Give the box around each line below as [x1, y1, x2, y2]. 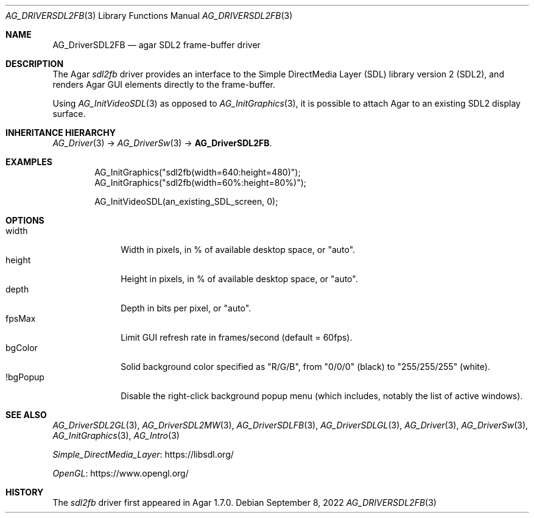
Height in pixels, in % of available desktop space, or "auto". [121, 274, 358, 284]
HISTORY [5, 487, 44, 497]
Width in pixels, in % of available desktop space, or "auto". [121, 244, 356, 255]
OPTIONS [5, 215, 44, 225]
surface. [52, 108, 86, 119]
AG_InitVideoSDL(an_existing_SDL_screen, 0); [94, 196, 278, 207]
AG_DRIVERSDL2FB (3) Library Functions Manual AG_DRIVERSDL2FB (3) [5, 10, 293, 21]
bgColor [5, 342, 38, 353]
